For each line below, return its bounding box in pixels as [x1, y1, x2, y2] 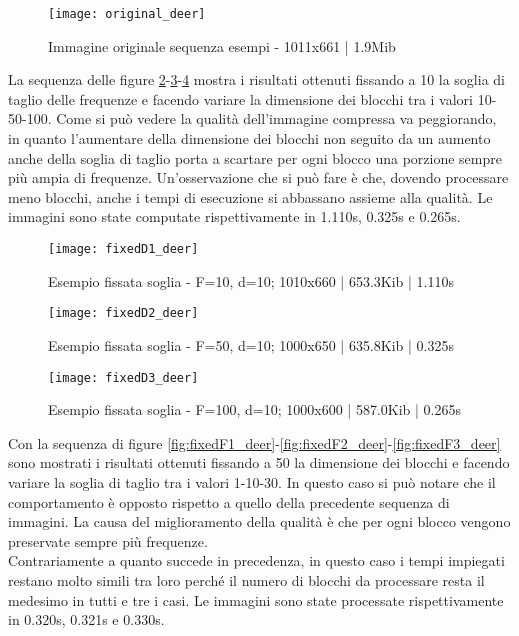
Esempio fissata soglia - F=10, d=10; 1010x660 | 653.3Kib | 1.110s [48, 270, 454, 291]
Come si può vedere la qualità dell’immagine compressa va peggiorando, [56, 108, 497, 129]
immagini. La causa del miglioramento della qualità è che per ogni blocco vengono [8, 511, 511, 532]
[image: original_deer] [48, 7, 206, 21]
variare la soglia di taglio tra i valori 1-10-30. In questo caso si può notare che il [8, 471, 496, 492]
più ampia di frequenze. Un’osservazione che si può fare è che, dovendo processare [8, 167, 509, 188]
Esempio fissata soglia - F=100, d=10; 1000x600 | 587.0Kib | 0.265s [48, 399, 461, 420]
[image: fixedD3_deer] [48, 370, 199, 385]
